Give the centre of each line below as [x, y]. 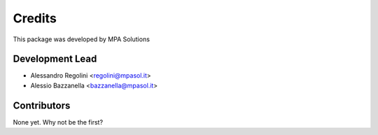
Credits [35, 18]
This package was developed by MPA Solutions [82, 39]
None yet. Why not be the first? [58, 122]
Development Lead [55, 59]
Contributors [42, 105]
